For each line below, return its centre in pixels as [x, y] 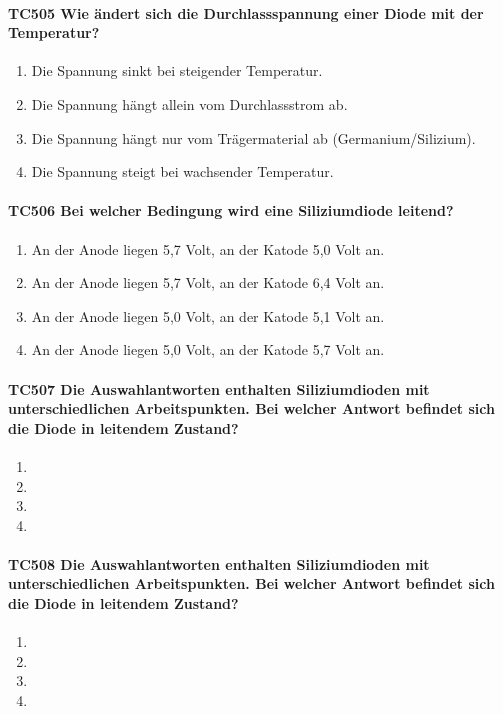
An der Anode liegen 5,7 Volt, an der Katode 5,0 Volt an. [208, 248]
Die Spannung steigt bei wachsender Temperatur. [182, 171]
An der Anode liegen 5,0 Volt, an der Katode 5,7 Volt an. [208, 349]
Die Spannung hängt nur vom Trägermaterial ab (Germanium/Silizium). [253, 137]
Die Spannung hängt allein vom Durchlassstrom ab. [189, 103]
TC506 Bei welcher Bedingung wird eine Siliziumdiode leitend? [231, 210]
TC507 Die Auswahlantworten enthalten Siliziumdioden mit [219, 388]
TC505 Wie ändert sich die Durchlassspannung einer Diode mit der [246, 12]
